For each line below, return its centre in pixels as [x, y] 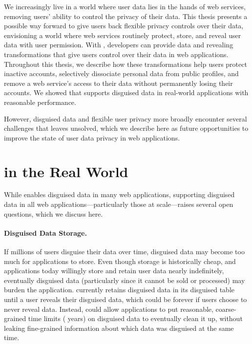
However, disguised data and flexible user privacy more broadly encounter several [126, 118]
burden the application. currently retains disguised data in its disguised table [119, 290]
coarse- [226, 309]
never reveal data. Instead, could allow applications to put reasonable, [109, 309]
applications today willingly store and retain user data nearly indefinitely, [114, 271]
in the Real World [66, 171]
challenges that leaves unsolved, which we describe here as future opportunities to [126, 128]
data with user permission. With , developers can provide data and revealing [119, 45]
